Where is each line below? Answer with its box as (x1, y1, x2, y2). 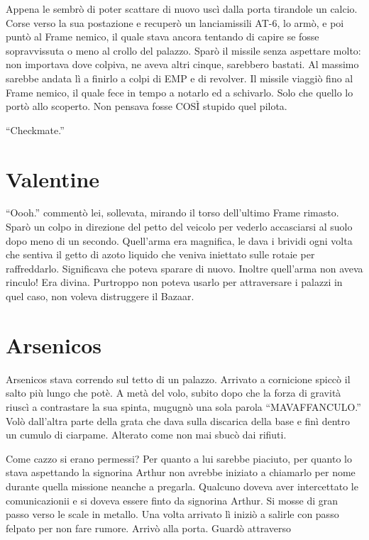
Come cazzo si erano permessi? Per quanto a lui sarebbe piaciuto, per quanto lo (6, 451, 352, 465)
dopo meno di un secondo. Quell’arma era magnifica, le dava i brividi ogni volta (6, 233, 353, 248)
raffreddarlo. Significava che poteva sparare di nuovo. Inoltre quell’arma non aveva (6, 260, 363, 275)
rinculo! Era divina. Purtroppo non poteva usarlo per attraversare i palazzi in (6, 275, 343, 290)
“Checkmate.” (6, 122, 65, 137)
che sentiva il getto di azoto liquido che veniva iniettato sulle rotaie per (6, 247, 315, 262)
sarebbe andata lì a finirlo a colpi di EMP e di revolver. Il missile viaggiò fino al (6, 70, 353, 85)
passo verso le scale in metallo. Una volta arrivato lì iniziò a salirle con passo (6, 507, 339, 522)
